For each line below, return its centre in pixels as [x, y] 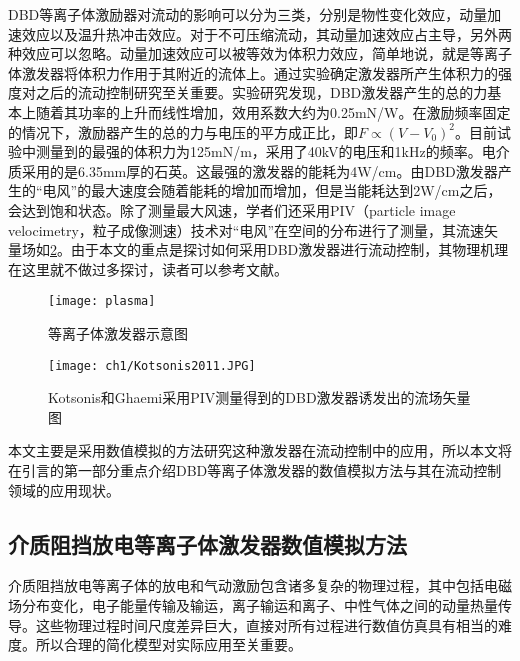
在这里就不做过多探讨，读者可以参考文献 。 [148, 268]
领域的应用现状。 [64, 489]
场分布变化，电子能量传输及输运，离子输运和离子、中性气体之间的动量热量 [253, 604]
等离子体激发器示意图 [118, 332]
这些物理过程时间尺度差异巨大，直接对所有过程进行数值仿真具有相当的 [266, 624]
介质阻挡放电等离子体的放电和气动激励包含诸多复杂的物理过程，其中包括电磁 [260, 585]
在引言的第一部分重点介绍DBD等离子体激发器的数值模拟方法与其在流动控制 [255, 470]
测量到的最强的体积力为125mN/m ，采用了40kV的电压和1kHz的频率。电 [265, 151]
